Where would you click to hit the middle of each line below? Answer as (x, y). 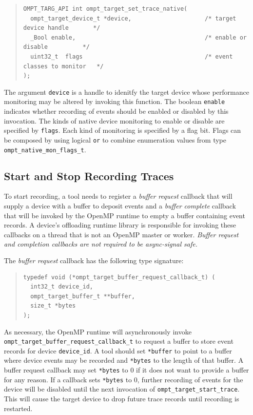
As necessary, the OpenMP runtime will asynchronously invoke (98, 331)
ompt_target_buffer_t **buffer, (83, 296)
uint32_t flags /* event (132, 56)
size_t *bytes (53, 306)
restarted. (18, 408)
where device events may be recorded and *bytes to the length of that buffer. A (124, 360)
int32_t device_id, (62, 287)
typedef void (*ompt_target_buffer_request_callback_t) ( (119, 277)
